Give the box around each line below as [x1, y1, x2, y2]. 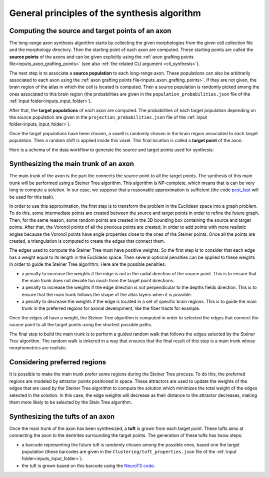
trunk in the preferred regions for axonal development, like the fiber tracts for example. [21, 305, 200, 311]
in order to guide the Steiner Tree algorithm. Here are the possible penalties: [9, 261, 166, 267]
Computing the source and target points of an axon [9, 27, 171, 35]
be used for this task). [9, 194, 54, 200]
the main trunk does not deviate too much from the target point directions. [21, 277, 174, 283]
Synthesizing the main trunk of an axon [9, 160, 134, 168]
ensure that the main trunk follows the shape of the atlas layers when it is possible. [21, 291, 192, 297]
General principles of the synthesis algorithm [9, 8, 201, 19]
